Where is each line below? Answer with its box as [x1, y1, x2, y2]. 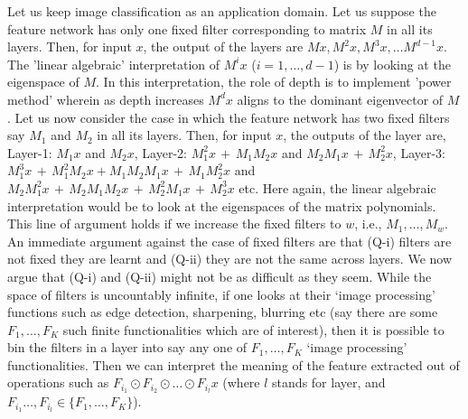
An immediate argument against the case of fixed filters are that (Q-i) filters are [7, 231, 452, 250]
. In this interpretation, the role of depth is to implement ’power [96, 72, 452, 91]
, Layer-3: [392, 143, 446, 162]
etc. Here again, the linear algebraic [239, 178, 436, 197]
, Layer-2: [134, 143, 187, 162]
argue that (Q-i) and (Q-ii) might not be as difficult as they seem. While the [7, 266, 432, 285]
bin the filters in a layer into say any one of [7, 338, 248, 357]
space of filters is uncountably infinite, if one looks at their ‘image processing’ [7, 284, 435, 303]
